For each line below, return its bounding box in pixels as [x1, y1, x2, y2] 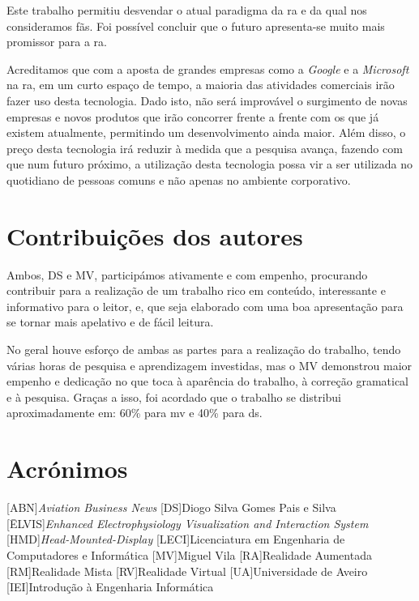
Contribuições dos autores [6, 219, 303, 252]
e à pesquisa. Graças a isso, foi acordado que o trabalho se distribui [6, 388, 342, 405]
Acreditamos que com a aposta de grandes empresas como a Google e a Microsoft [6, 60, 409, 77]
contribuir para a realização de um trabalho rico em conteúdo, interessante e [6, 282, 386, 299]
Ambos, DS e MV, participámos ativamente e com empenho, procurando [6, 266, 368, 283]
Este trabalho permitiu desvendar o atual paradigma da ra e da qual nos [6, 2, 367, 18]
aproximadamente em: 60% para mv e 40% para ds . [6, 404, 263, 421]
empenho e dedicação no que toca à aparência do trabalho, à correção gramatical [6, 373, 409, 390]
